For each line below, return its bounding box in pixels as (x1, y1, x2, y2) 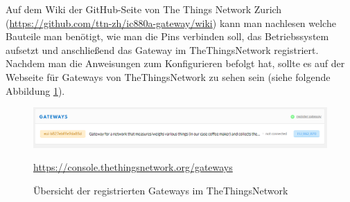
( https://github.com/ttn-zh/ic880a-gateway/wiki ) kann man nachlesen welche (6, 15, 336, 30)
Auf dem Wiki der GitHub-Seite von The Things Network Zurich (6, 2, 282, 16)
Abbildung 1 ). (6, 83, 65, 98)
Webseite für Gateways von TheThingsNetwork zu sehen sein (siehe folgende (6, 69, 331, 84)
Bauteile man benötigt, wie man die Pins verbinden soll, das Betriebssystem (6, 29, 329, 44)
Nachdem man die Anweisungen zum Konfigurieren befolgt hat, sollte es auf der (6, 56, 345, 71)
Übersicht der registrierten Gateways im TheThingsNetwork (33, 183, 288, 197)
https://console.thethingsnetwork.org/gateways (33, 160, 233, 174)
